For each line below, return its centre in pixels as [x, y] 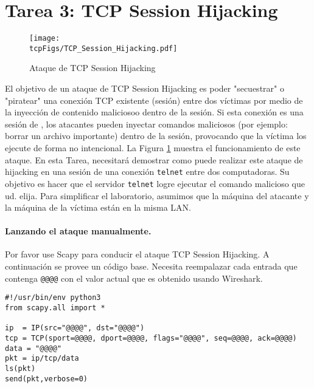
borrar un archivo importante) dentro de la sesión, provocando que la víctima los [156, 136]
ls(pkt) [20, 368]
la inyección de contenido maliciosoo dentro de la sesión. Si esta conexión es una [154, 112]
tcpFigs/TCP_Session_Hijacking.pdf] [103, 48]
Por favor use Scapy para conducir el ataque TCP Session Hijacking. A [137, 254]
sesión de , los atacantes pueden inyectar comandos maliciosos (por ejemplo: [146, 124]
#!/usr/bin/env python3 [53, 298]
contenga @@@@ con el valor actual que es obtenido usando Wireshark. [134, 278]
